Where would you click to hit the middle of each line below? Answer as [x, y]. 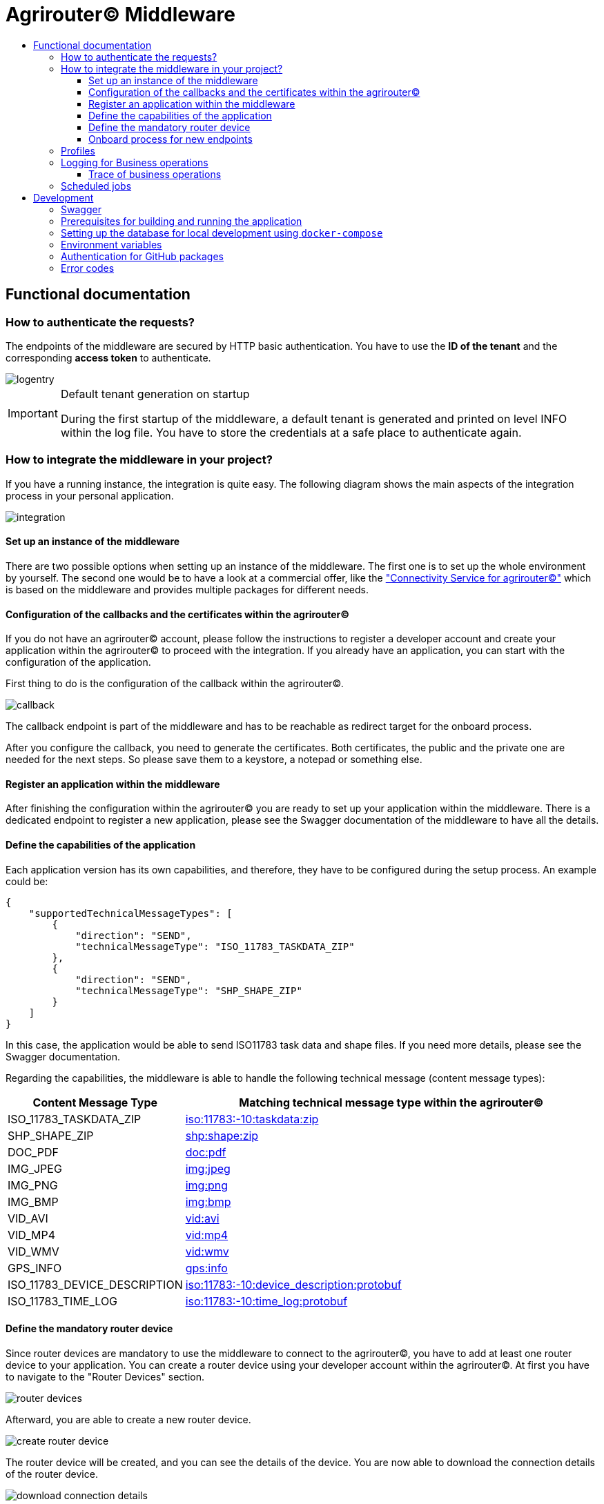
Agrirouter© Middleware [120, 14]
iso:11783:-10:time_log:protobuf [266, 1301]
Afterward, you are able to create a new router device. [128, 1419]
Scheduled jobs [96, 186]
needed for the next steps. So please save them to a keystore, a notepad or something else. [214, 760]
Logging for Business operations [135, 162]
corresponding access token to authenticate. [108, 357]
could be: [27, 881]
